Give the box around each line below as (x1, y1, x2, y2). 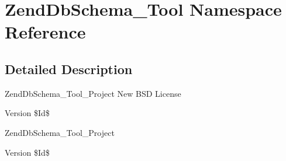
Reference (5, 20, 86, 44)
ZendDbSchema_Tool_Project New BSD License (5, 87, 181, 99)
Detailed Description (5, 60, 133, 78)
